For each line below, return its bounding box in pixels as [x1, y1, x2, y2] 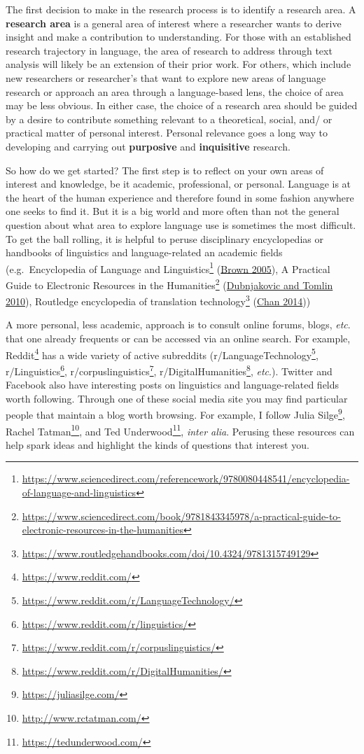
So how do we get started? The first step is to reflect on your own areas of [6, 162, 324, 177]
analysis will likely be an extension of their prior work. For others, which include [6, 57, 351, 71]
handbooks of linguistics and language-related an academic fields [6, 245, 283, 260]
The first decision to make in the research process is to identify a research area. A [6, 2, 356, 16]
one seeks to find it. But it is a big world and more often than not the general [6, 204, 339, 218]
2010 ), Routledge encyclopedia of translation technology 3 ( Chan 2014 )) [6, 292, 311, 308]
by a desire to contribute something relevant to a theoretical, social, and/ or [6, 111, 332, 126]
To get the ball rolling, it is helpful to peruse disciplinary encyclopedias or [6, 231, 323, 246]
